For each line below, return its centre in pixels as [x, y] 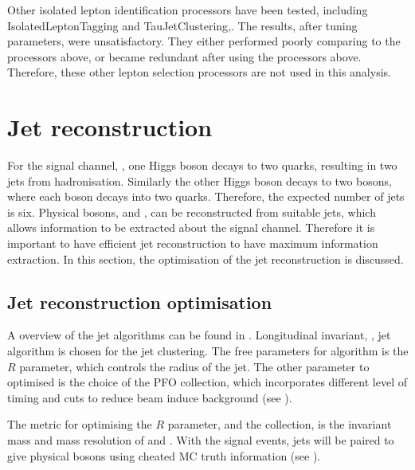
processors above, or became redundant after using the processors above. [184, 56]
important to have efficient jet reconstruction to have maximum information [193, 243]
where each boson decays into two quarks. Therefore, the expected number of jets [206, 196]
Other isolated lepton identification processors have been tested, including [188, 10]
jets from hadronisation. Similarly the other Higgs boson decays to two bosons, [200, 180]
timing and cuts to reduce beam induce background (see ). [150, 397]
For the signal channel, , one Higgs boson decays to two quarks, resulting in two [202, 165]
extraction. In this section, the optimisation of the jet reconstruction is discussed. [206, 258]
